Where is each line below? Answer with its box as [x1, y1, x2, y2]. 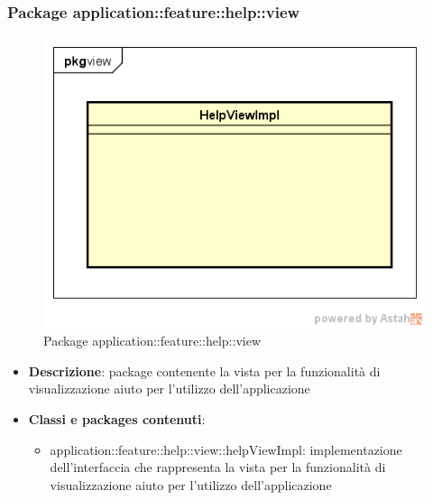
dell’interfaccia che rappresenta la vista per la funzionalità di [50, 458, 386, 477]
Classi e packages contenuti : [28, 410, 206, 429]
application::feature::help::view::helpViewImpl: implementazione [50, 440, 402, 458]
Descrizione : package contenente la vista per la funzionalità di [28, 361, 381, 380]
